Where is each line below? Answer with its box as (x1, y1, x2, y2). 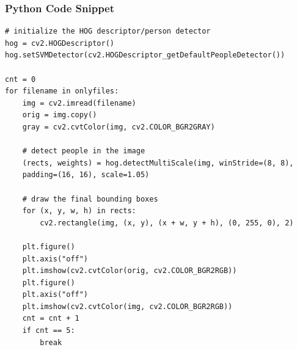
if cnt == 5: (22, 326, 75, 335)
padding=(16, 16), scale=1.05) (22, 170, 150, 180)
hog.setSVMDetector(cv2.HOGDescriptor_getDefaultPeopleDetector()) (5, 51, 285, 60)
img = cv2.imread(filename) (22, 98, 136, 108)
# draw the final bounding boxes (22, 194, 158, 203)
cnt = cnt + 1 (22, 314, 79, 323)
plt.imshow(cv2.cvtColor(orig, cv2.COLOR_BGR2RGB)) (22, 266, 237, 275)
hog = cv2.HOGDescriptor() (5, 38, 114, 48)
